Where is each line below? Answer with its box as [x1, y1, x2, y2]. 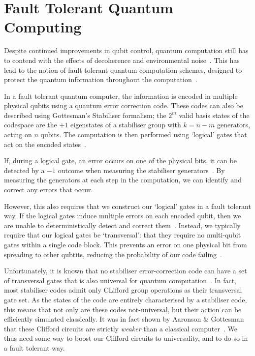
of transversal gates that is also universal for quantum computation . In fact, [4, 275, 236, 285]
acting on [4, 129, 32, 140]
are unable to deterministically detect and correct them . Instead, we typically [4, 220, 241, 230]
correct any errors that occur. [4, 184, 93, 195]
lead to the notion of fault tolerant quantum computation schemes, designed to [4, 64, 242, 75]
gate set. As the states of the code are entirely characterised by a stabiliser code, [4, 294, 247, 304]
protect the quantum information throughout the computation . [4, 74, 197, 85]
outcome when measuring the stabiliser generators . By [58, 165, 225, 175]
